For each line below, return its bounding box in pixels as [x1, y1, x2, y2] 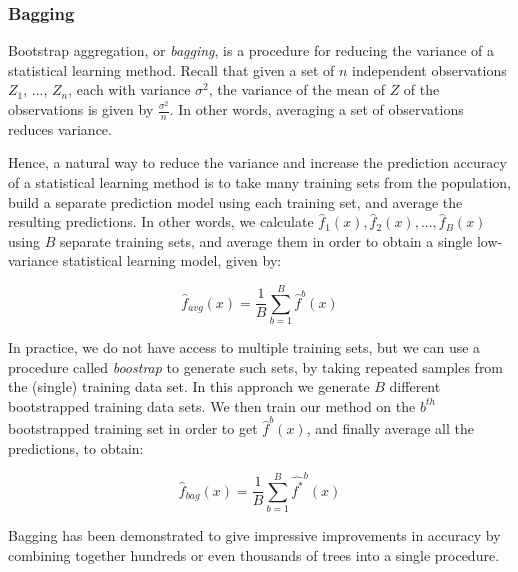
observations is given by [8, 99, 154, 119]
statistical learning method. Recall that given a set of [8, 59, 335, 80]
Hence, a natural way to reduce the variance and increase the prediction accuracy [8, 152, 507, 173]
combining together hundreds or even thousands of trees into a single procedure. [8, 544, 500, 565]
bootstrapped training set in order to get [8, 418, 258, 439]
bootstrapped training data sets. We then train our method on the [8, 395, 416, 416]
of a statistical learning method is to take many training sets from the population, [8, 172, 511, 193]
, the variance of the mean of [208, 79, 385, 100]
